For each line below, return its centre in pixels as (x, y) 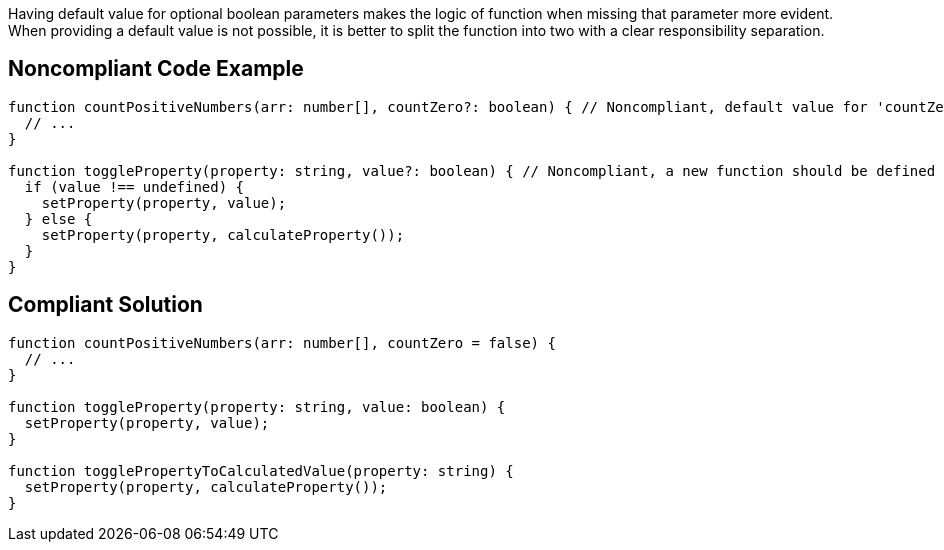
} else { (58, 218)
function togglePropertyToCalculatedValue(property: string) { (261, 470)
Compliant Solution (105, 305)
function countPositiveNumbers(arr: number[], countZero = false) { (282, 342)
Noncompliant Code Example (156, 69)
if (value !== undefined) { (134, 186)
